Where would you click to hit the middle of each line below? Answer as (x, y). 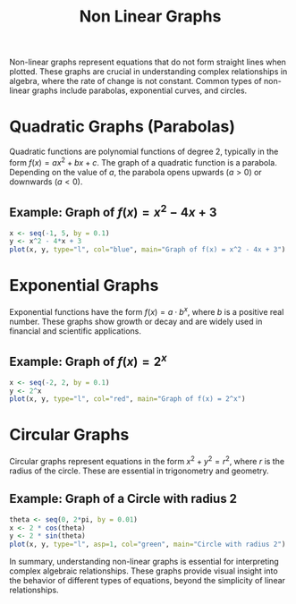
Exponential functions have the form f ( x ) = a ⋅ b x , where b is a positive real (147, 311)
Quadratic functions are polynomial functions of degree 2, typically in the (144, 152)
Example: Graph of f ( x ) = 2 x (88, 361)
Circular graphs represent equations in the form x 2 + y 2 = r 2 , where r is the (147, 460)
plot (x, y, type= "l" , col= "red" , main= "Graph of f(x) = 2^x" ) (127, 399)
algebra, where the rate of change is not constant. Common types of (135, 81)
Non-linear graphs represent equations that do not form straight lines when (148, 62)
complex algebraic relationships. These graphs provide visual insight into (144, 571)
